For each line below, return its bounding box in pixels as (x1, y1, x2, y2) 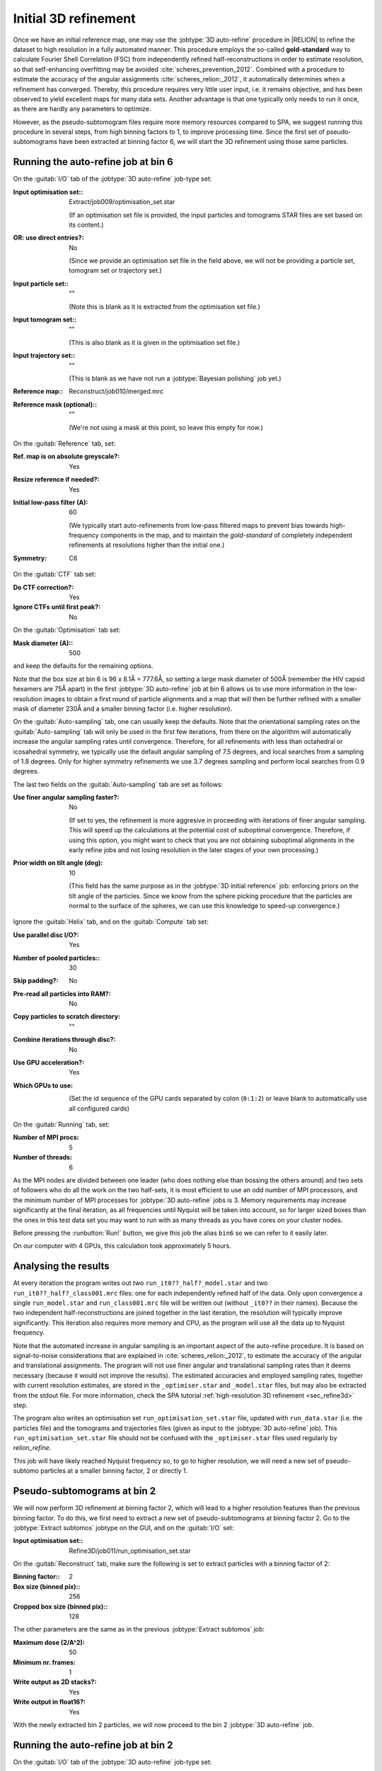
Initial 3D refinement (13, 11, 136, 26)
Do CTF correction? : (13, 583, 74, 592)
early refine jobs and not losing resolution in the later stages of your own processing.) (69, 846, 318, 854)
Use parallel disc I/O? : (13, 930, 79, 939)
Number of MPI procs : (13, 1133, 79, 1142)
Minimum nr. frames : (13, 1658, 76, 1666)
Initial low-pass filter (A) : (13, 498, 88, 507)
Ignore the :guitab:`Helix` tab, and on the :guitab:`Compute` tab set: (13, 917, 209, 926)
